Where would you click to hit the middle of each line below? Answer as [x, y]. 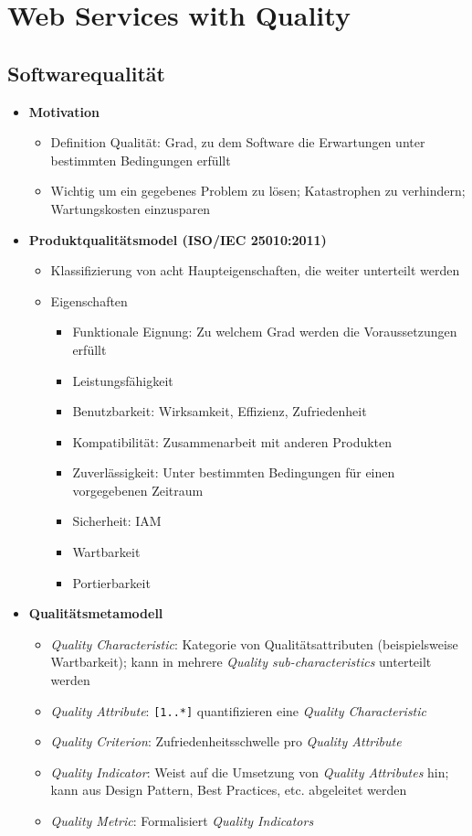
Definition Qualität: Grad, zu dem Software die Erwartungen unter [238, 142]
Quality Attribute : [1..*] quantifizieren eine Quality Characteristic [239, 710]
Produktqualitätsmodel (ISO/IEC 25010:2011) [178, 239]
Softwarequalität [86, 73]
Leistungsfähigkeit [123, 380]
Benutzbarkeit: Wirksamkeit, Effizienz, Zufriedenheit [220, 411]
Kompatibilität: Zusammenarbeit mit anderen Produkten [232, 441]
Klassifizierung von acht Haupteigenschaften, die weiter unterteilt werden [255, 270]
